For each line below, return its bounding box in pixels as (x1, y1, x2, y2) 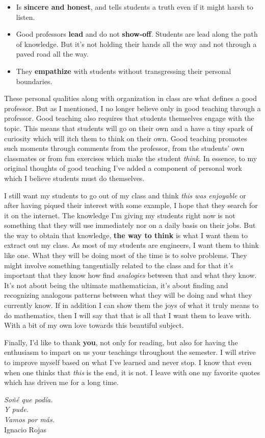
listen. (16, 11, 35, 22)
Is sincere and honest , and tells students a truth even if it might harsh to (16, 2, 253, 12)
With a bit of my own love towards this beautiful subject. (4, 320, 184, 330)
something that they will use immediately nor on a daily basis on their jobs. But (4, 220, 256, 230)
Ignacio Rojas (4, 424, 47, 434)
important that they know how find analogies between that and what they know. (4, 270, 257, 280)
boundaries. (16, 75, 52, 86)
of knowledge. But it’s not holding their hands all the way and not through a (16, 38, 257, 49)
